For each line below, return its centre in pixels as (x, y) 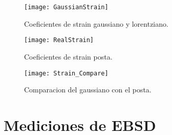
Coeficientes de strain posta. (68, 56)
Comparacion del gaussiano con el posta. (88, 90)
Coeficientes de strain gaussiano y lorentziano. (96, 23)
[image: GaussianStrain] (66, 7)
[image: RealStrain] (59, 40)
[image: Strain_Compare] (66, 73)
